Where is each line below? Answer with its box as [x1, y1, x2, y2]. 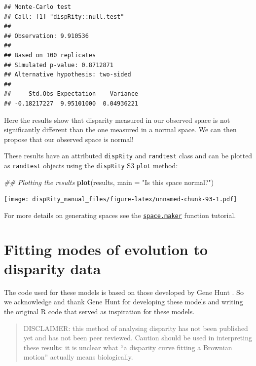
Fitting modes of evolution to [4, 239, 208, 259]
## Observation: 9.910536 [4, 32, 89, 39]
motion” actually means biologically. [23, 352, 133, 362]
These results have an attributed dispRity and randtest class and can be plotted [4, 150, 253, 161]
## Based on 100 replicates [4, 51, 96, 59]
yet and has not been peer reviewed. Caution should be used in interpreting [23, 332, 252, 343]
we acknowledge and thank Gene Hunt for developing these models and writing [4, 296, 243, 307]
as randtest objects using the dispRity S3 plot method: [4, 160, 178, 170]
